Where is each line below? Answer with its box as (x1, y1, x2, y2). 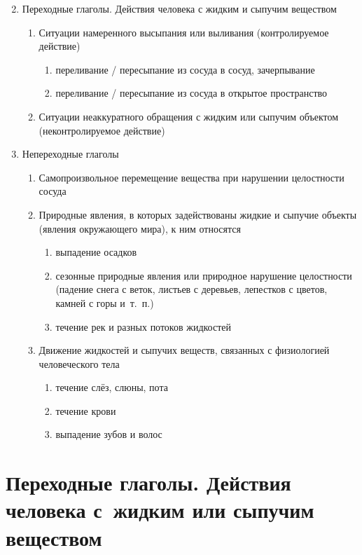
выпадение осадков (55, 245, 137, 259)
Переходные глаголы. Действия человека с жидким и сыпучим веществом (22, 1, 337, 15)
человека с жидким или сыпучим (6, 495, 314, 524)
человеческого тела (39, 356, 120, 371)
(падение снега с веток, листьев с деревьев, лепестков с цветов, (55, 282, 328, 296)
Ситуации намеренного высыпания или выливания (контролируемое (39, 25, 329, 39)
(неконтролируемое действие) (39, 123, 165, 137)
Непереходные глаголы (22, 146, 119, 161)
